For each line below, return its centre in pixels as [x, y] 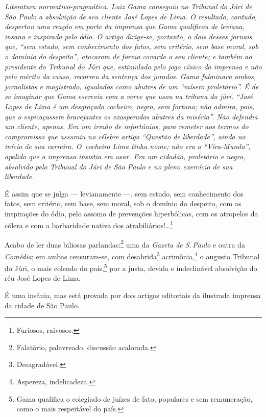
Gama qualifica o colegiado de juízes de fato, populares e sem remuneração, [135, 398]
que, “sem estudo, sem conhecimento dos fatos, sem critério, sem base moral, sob [131, 46]
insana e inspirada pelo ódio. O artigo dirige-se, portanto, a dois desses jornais [128, 36]
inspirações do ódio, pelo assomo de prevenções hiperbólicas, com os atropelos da [131, 213]
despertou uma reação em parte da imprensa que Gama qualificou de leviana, [125, 26]
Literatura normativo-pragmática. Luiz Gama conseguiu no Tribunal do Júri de [128, 6]
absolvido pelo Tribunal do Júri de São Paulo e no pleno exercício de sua [119, 166]
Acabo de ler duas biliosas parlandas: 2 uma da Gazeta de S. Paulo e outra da [125, 243]
